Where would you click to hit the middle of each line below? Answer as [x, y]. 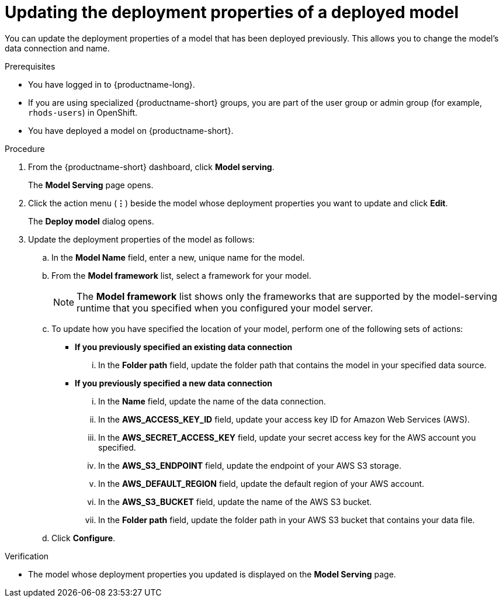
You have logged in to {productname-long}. [112, 84]
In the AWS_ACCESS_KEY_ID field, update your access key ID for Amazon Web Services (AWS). [284, 419]
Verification [27, 556]
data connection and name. [57, 48]
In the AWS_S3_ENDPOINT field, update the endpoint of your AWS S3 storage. [250, 465]
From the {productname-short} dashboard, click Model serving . [151, 167]
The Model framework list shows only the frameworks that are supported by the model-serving [287, 296]
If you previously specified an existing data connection [184, 347]
